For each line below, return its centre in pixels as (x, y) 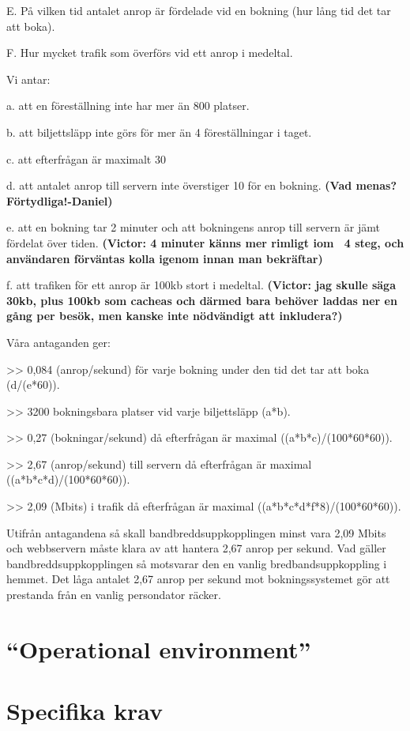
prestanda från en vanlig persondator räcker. (114, 595)
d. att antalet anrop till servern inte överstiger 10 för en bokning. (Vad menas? (202, 185)
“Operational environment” (159, 648)
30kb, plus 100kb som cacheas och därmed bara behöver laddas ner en (202, 300)
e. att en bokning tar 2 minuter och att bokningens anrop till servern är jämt (193, 227)
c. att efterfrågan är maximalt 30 (86, 158)
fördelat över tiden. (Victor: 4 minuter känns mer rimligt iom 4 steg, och (205, 242)
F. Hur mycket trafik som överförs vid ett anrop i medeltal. (150, 53)
